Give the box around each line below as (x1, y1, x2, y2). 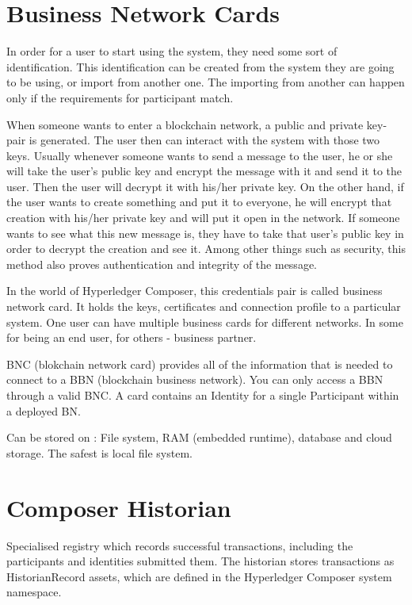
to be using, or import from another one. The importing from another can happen (6, 74, 405, 90)
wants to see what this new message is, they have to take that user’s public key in (6, 224, 404, 241)
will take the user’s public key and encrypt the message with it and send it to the (6, 163, 402, 179)
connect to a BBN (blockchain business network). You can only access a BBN (6, 371, 383, 388)
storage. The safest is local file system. (6, 444, 193, 461)
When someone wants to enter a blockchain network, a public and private (6, 116, 364, 132)
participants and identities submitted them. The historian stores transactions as (6, 553, 395, 569)
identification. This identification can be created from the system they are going (6, 58, 395, 75)
